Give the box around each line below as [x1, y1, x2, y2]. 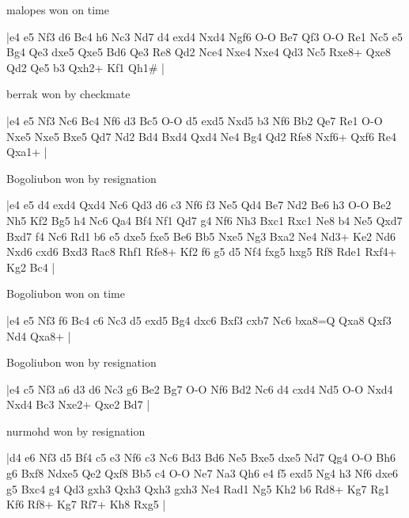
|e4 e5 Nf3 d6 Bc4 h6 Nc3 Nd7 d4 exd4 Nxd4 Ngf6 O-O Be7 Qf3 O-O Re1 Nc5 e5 [6, 28, 403, 44]
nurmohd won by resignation [6, 422, 146, 439]
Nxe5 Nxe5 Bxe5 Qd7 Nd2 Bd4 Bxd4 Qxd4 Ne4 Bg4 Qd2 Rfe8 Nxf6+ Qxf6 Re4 [6, 128, 397, 144]
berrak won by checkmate [6, 86, 131, 102]
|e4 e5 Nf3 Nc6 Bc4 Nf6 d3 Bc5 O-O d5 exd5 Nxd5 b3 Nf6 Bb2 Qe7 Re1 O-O [6, 112, 383, 128]
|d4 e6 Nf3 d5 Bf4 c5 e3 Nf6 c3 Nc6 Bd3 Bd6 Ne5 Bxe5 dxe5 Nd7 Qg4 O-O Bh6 [6, 449, 396, 466]
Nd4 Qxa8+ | [6, 327, 71, 344]
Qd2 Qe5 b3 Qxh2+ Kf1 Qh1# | [6, 59, 165, 75]
